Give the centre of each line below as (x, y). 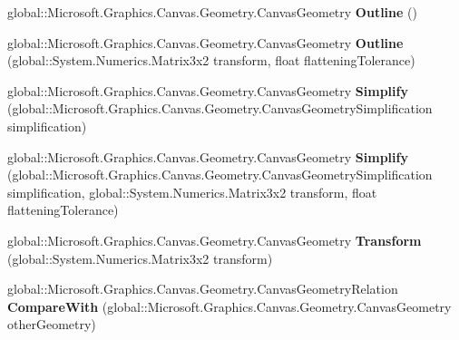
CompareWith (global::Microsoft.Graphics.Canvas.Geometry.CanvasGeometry (229, 306)
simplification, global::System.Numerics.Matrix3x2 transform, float (192, 192)
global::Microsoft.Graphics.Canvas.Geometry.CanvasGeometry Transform (215, 240)
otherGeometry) (52, 324)
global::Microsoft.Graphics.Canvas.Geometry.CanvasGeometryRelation (203, 289)
